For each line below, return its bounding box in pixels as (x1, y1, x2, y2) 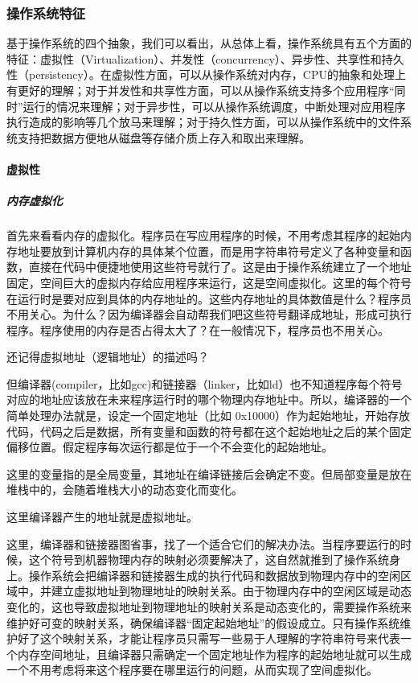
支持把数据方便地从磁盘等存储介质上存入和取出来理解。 (17, 129, 310, 146)
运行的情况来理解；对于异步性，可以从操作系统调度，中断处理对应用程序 (23, 97, 406, 114)
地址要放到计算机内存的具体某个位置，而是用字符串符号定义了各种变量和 (17, 242, 400, 259)
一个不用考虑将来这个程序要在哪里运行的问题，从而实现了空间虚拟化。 (6, 661, 378, 678)
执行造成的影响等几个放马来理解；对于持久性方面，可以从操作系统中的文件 (6, 113, 400, 130)
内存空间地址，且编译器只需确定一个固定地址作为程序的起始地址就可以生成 (17, 645, 412, 662)
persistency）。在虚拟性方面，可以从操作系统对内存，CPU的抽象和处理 (28, 66, 395, 83)
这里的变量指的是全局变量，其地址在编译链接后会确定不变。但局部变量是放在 (6, 465, 412, 482)
